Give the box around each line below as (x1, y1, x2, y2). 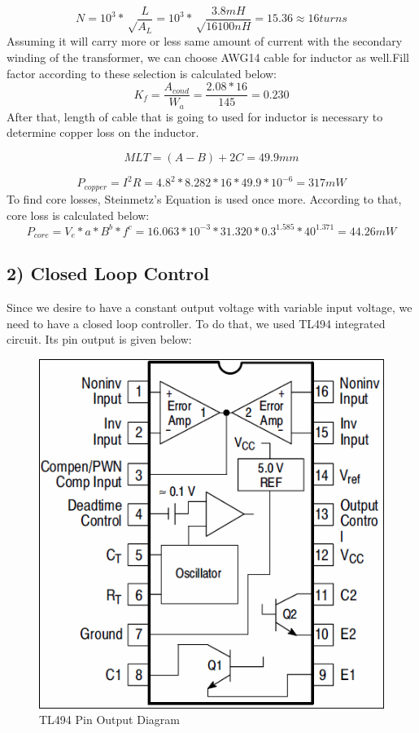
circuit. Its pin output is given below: (7, 331, 192, 348)
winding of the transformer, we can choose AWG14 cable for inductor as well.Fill (7, 49, 409, 66)
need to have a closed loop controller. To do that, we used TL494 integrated (7, 314, 386, 331)
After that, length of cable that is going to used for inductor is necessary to (7, 108, 383, 125)
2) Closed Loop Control (7, 261, 209, 286)
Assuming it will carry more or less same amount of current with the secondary (7, 33, 403, 50)
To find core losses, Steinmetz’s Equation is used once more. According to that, (7, 190, 402, 207)
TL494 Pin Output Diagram (39, 711, 180, 728)
